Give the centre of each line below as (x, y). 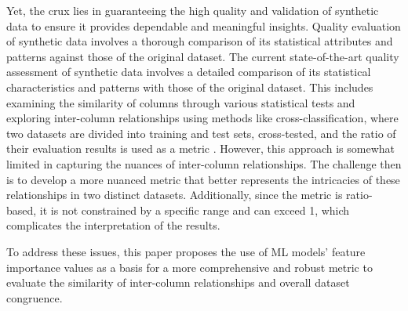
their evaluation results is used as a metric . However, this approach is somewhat (201, 148)
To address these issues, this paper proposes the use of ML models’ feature (186, 251)
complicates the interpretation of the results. (113, 225)
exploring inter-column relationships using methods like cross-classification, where (202, 118)
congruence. (35, 297)
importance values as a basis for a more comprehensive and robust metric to (189, 267)
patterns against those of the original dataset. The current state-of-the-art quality (203, 56)
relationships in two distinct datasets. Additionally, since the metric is (175, 195)
